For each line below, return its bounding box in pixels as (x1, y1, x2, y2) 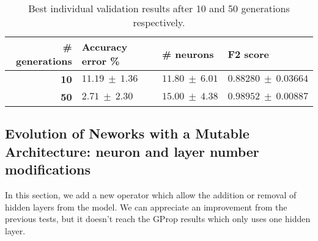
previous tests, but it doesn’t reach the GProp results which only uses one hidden (5, 212, 311, 225)
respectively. (133, 15, 185, 29)
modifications (5, 160, 91, 179)
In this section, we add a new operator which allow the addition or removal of (5, 188, 297, 201)
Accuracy (81, 40, 128, 54)
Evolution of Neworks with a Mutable (5, 124, 250, 143)
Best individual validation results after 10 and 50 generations (28, 1, 290, 15)
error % (81, 54, 120, 68)
